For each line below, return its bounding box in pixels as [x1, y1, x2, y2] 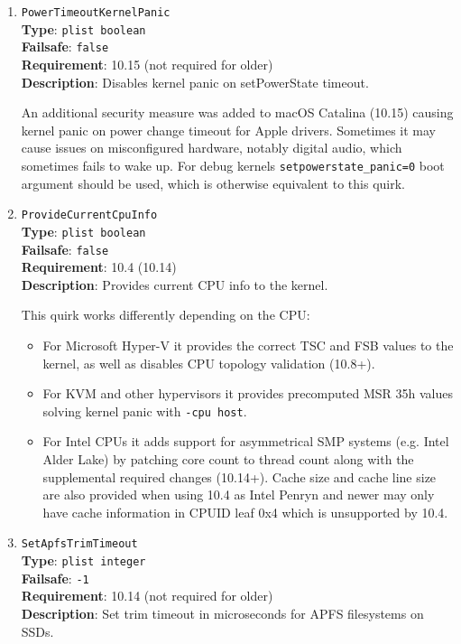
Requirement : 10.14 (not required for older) [21, 586, 273, 605]
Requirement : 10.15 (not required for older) [21, 54, 273, 73]
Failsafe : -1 [21, 568, 89, 587]
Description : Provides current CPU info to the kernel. [21, 275, 328, 294]
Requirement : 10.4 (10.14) [21, 257, 177, 276]
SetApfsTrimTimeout [21, 537, 138, 551]
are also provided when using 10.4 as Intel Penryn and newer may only [42, 485, 435, 504]
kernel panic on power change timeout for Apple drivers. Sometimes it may [21, 120, 437, 139]
